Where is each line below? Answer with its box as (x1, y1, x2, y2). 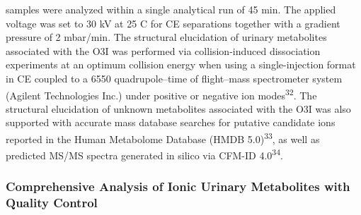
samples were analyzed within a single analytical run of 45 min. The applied (6, 2, 336, 16)
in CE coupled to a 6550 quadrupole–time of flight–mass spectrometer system (6, 70, 343, 85)
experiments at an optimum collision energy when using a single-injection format (6, 57, 356, 72)
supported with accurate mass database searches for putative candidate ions (6, 115, 336, 130)
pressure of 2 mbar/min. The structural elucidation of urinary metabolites (6, 30, 327, 44)
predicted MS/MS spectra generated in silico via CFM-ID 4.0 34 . (6, 146, 283, 162)
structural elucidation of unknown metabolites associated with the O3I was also (6, 101, 351, 116)
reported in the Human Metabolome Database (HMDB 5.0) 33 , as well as (6, 130, 320, 146)
